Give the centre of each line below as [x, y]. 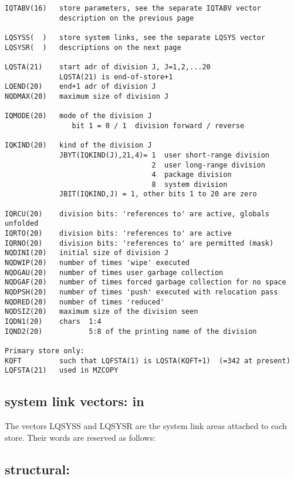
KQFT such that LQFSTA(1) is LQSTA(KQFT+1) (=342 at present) [148, 361]
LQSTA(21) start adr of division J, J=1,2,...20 [108, 67]
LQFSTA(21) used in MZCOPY [62, 371]
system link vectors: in [75, 401]
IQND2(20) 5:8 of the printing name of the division [131, 331]
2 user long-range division [208, 165]
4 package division [192, 175]
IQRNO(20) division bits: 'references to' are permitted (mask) [139, 243]
